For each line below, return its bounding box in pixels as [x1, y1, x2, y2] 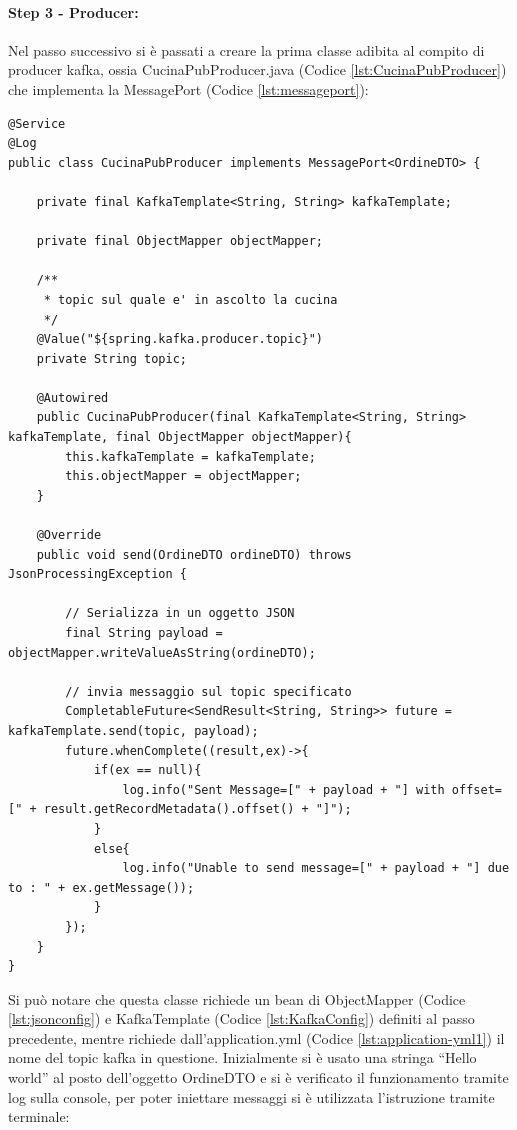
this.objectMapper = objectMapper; [65, 469, 302, 484]
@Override [36, 528, 102, 543]
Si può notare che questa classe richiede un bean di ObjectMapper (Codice [8, 988, 466, 1009]
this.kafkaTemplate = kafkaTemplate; [65, 449, 316, 464]
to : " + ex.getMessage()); [8, 880, 195, 895]
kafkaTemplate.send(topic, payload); [8, 723, 259, 738]
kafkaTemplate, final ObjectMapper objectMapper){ [8, 430, 352, 445]
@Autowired [36, 390, 109, 405]
